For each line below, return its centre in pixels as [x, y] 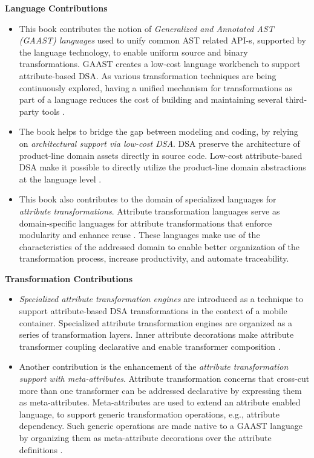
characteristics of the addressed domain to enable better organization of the [159, 246]
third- [296, 99]
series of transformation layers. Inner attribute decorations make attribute [156, 334]
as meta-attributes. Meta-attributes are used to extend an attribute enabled [160, 402]
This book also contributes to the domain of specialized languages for [148, 199]
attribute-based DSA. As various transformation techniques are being [148, 75]
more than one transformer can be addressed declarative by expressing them [160, 390]
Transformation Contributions [69, 278]
